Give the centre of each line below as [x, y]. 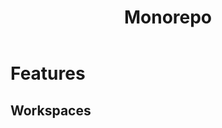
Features [48, 73]
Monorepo [168, 17]
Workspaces [51, 110]
